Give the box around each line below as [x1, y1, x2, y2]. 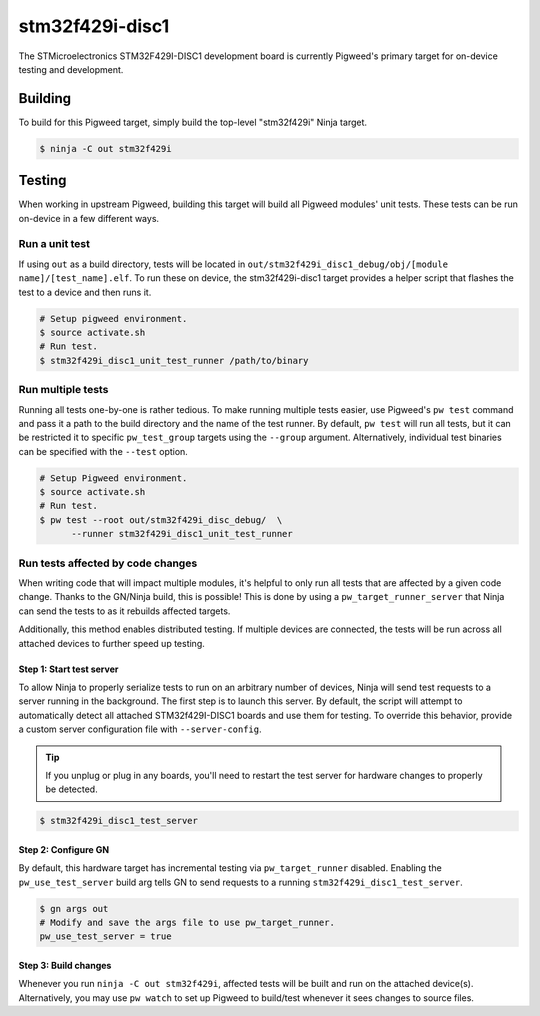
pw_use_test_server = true [39, 931, 172, 942]
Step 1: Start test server [18, 663, 119, 675]
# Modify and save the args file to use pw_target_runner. [39, 917, 335, 929]
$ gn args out [39, 903, 109, 914]
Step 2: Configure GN [18, 843, 110, 855]
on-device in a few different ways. [18, 212, 160, 224]
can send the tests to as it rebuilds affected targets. [18, 605, 231, 617]
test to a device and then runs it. [18, 286, 152, 298]
